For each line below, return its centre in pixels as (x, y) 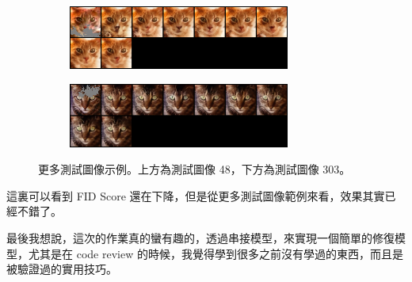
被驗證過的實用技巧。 (62, 269)
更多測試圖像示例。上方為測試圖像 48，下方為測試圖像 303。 (195, 169)
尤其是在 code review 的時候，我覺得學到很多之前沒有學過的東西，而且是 (216, 253)
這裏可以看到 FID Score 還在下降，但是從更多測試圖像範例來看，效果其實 (196, 195)
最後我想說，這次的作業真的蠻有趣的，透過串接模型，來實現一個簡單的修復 (200, 237)
